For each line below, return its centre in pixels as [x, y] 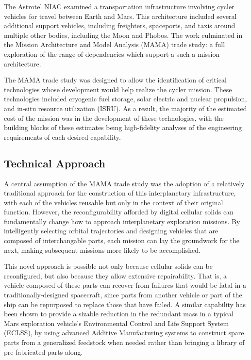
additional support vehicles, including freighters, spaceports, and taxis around [120, 25]
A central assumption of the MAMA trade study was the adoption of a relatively [124, 183]
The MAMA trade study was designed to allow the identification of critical [115, 80]
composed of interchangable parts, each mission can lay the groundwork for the [122, 240]
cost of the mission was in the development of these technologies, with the [114, 118]
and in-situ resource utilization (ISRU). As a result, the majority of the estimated [125, 108]
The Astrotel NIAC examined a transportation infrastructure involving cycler [119, 6]
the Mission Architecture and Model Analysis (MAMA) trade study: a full [115, 44]
